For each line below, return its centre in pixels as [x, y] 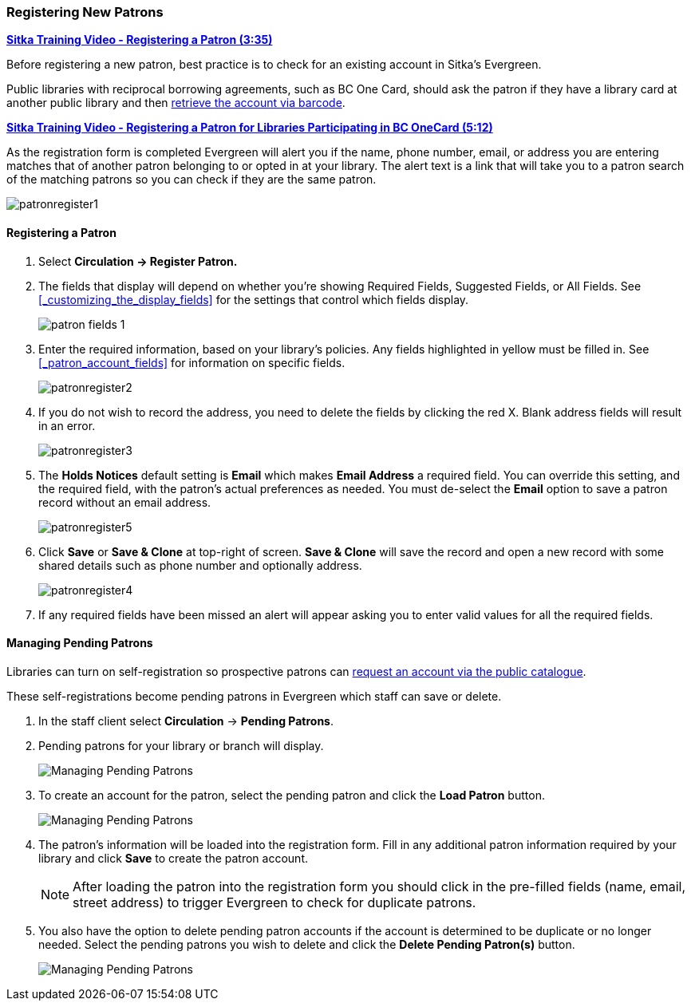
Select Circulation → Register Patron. [138, 261]
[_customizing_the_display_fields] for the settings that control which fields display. [254, 299]
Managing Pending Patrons [80, 643]
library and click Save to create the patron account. [173, 858]
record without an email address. [125, 502]
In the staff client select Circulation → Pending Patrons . [186, 721]
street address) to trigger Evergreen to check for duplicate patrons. [274, 902]
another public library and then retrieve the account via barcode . [176, 103]
